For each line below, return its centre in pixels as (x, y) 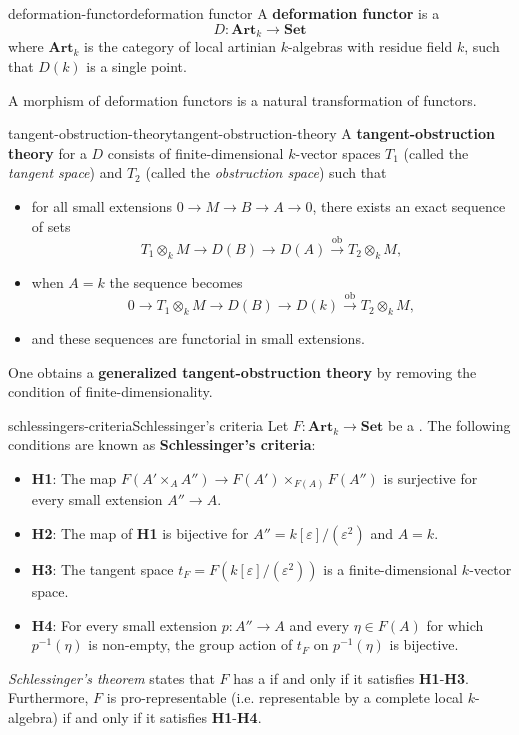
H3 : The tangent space (102, 569)
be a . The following (449, 424)
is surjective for (430, 477)
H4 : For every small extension (124, 624)
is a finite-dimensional (390, 569)
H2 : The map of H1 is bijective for (140, 533)
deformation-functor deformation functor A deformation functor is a (224, 13)
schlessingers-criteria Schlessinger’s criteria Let (148, 424)
